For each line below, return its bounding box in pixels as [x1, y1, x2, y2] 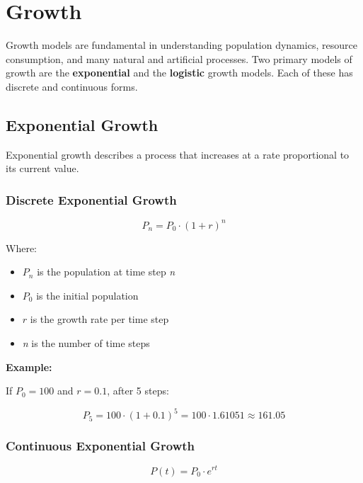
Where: [6, 240, 37, 255]
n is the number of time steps [22, 335, 150, 350]
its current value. [6, 161, 79, 176]
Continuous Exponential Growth [6, 437, 195, 455]
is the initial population [36, 288, 139, 302]
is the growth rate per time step [30, 312, 169, 326]
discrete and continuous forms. [6, 79, 138, 93]
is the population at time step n [37, 264, 175, 279]
